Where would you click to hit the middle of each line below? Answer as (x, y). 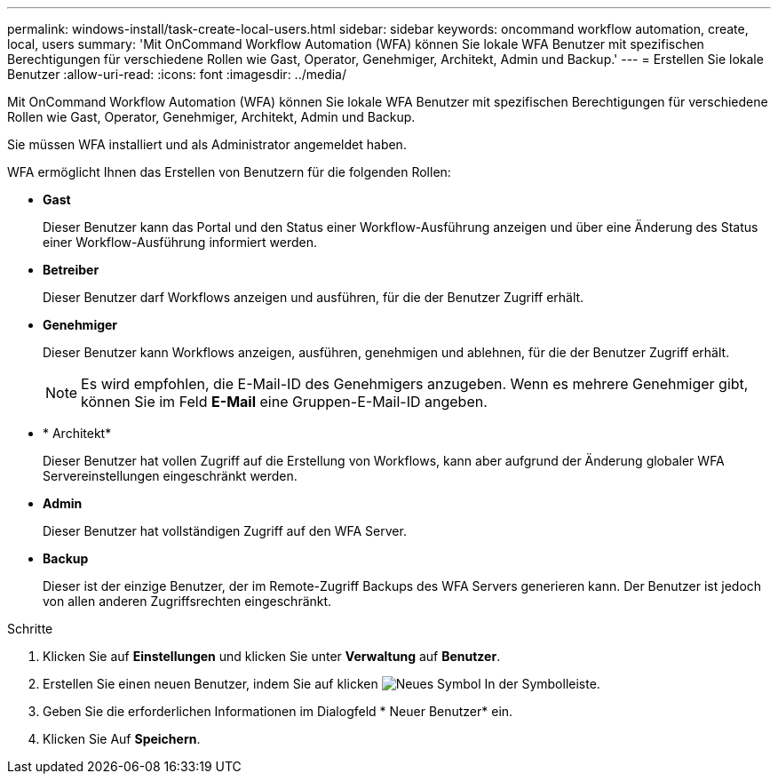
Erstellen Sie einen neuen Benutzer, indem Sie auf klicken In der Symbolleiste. (322, 684)
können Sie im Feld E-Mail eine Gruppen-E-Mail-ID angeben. (284, 402)
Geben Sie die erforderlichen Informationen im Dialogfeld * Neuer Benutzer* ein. (278, 711)
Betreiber (71, 270)
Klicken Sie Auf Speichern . (122, 739)
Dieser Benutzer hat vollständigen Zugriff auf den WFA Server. (225, 531)
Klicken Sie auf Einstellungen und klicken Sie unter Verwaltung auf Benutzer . (272, 656)
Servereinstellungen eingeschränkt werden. (170, 476)
